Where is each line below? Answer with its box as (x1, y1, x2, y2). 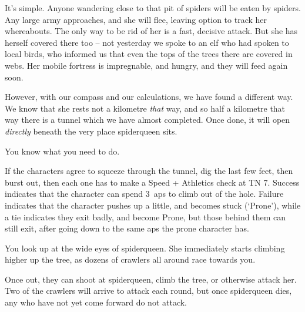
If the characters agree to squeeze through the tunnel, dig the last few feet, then (5, 165, 293, 177)
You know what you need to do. (5, 145, 120, 157)
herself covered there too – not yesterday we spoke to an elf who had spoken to (5, 36, 289, 48)
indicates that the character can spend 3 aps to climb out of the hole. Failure (5, 187, 284, 200)
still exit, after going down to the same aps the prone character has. (5, 222, 249, 234)
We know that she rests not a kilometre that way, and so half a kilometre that (5, 102, 286, 114)
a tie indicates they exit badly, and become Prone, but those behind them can (5, 210, 286, 223)
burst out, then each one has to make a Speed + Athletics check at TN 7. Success (5, 176, 300, 188)
